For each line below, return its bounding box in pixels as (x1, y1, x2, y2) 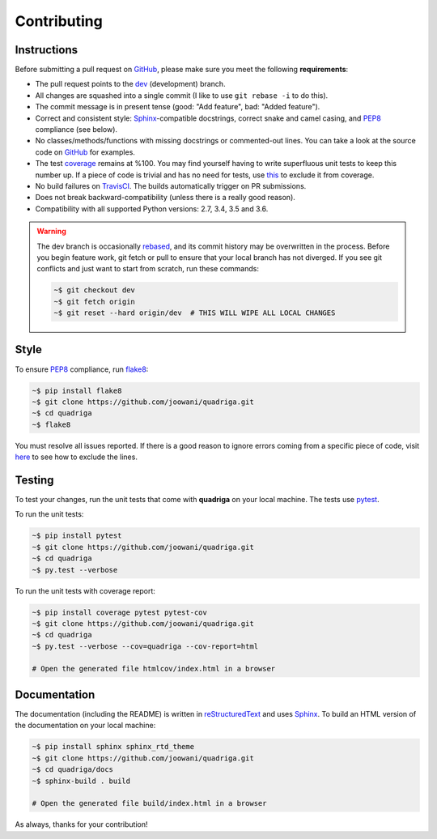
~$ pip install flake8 (32, 385, 122, 395)
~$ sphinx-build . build (32, 776, 131, 786)
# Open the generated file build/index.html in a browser (32, 799, 267, 808)
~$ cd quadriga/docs (32, 765, 113, 774)
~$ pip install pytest (32, 531, 122, 540)
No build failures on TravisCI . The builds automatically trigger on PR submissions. (35, 181, 307, 190)
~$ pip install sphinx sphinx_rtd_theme (32, 742, 194, 752)
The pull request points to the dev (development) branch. (35, 79, 226, 89)
